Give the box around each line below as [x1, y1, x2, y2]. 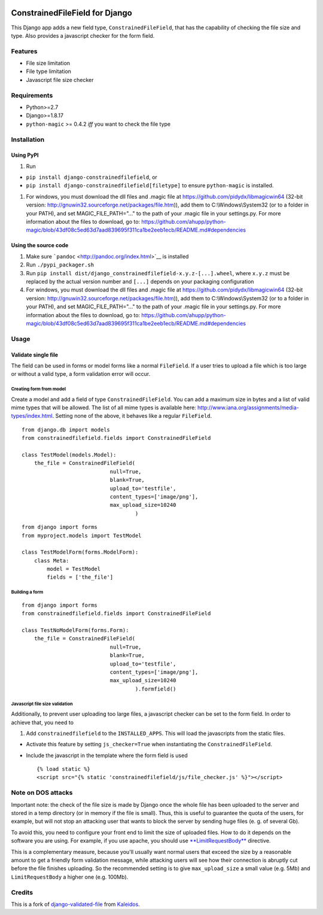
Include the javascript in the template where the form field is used [26, 752, 188, 759]
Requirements [11, 91, 53, 99]
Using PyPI [11, 151, 39, 159]
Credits [11, 888, 33, 896]
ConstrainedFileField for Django [11, 8, 133, 18]
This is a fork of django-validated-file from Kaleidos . [11, 901, 140, 908]
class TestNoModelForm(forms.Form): [22, 627, 129, 634]
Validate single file [11, 351, 59, 358]
